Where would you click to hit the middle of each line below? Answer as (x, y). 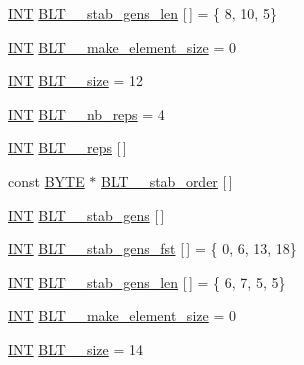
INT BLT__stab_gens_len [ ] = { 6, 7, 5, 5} (147, 281)
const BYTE (46, 180)
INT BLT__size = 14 (76, 348)
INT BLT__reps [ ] (67, 147)
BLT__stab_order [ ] (167, 180)
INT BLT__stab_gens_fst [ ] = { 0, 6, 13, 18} (152, 248)
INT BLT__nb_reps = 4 (86, 113)
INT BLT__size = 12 (76, 80)
